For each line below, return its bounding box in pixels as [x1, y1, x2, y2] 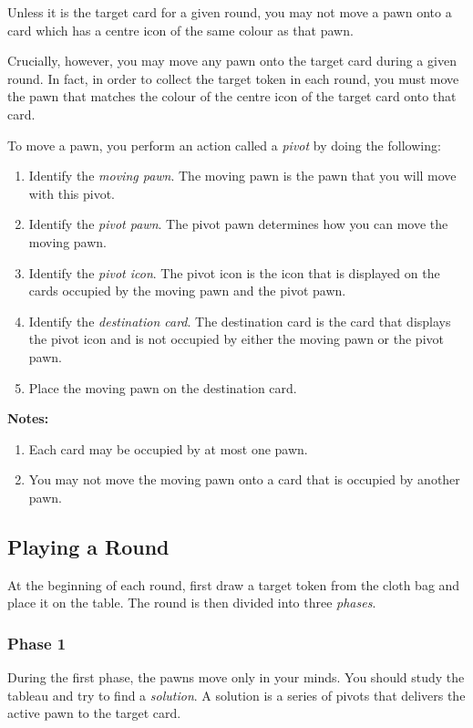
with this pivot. [28, 183, 116, 203]
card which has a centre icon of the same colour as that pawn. [7, 20, 354, 39]
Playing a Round [7, 532, 170, 560]
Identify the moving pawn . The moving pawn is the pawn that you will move [28, 166, 457, 185]
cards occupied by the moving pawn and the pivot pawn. [28, 281, 346, 300]
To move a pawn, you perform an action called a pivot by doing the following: [7, 135, 441, 154]
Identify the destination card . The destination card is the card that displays [28, 311, 451, 330]
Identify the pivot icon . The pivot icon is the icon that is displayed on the [28, 263, 440, 282]
